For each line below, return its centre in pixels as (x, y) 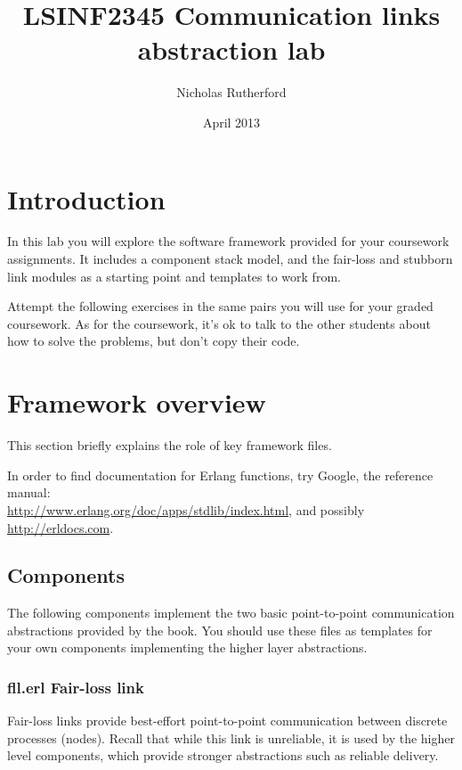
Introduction (86, 198)
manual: (29, 492)
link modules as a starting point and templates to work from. (174, 276)
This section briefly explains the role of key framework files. (170, 445)
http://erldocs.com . (61, 527)
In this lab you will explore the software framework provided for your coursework (228, 241)
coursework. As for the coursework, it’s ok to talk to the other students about (219, 323)
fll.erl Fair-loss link (76, 687)
